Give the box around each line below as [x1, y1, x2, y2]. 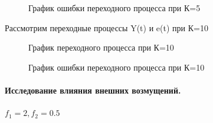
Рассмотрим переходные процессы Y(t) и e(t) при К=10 [5, 21, 208, 34]
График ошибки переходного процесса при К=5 [28, 2, 201, 14]
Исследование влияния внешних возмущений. [5, 84, 181, 96]
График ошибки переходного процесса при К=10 [28, 61, 205, 73]
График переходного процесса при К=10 [28, 41, 174, 54]
